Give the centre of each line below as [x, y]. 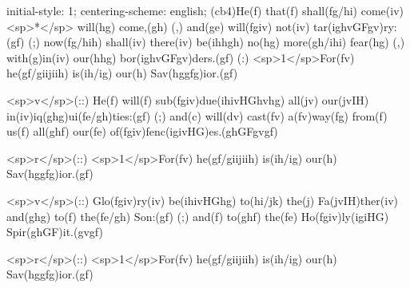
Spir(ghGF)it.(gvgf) [55, 232]
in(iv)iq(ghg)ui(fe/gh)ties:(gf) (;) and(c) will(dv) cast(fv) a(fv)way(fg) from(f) [197, 115]
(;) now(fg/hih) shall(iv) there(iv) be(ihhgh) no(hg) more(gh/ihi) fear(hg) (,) [217, 42]
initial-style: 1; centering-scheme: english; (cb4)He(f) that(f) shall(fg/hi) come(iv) [205, 10]
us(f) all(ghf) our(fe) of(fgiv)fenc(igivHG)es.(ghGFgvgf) [142, 131]
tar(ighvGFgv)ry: [355, 26]
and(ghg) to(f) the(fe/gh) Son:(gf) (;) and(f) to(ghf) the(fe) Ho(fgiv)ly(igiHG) [198, 216]
